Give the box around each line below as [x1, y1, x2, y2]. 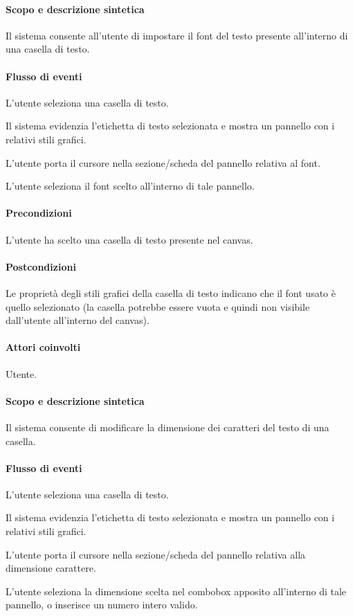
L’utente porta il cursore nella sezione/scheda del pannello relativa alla [6, 547, 306, 561]
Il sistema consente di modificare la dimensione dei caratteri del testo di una [6, 419, 329, 434]
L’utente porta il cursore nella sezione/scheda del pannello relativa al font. [6, 155, 320, 170]
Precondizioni [6, 206, 72, 220]
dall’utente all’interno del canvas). [6, 313, 150, 327]
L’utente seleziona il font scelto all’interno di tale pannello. [6, 179, 255, 193]
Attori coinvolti [6, 340, 81, 354]
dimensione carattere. [6, 561, 96, 575]
